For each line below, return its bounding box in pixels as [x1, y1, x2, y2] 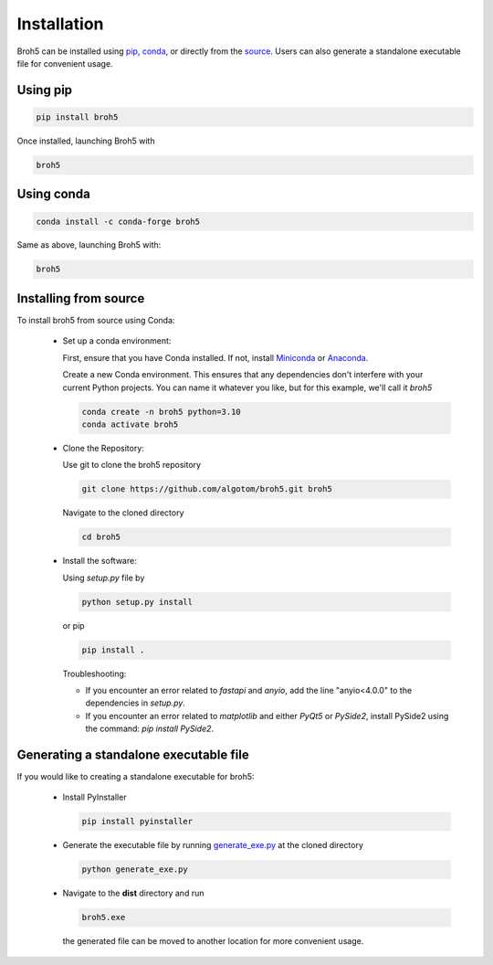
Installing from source [16, 291, 145, 306]
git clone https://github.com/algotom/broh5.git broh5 [81, 484, 332, 494]
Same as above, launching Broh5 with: [16, 239, 162, 250]
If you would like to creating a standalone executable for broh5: [16, 771, 255, 782]
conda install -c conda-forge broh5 [36, 216, 201, 227]
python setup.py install [81, 597, 194, 607]
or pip [62, 620, 86, 631]
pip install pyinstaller [81, 816, 194, 827]
